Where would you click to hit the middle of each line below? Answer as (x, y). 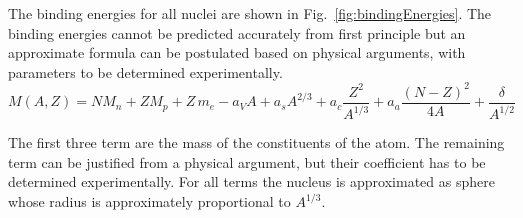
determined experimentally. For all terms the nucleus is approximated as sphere (251, 181)
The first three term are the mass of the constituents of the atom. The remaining (256, 142)
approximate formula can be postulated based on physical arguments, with (237, 52)
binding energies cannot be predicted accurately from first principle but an (237, 32)
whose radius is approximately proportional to (149, 201)
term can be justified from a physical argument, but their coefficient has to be (247, 161)
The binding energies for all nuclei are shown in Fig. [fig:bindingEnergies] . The (250, 13)
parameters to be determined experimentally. (145, 71)
